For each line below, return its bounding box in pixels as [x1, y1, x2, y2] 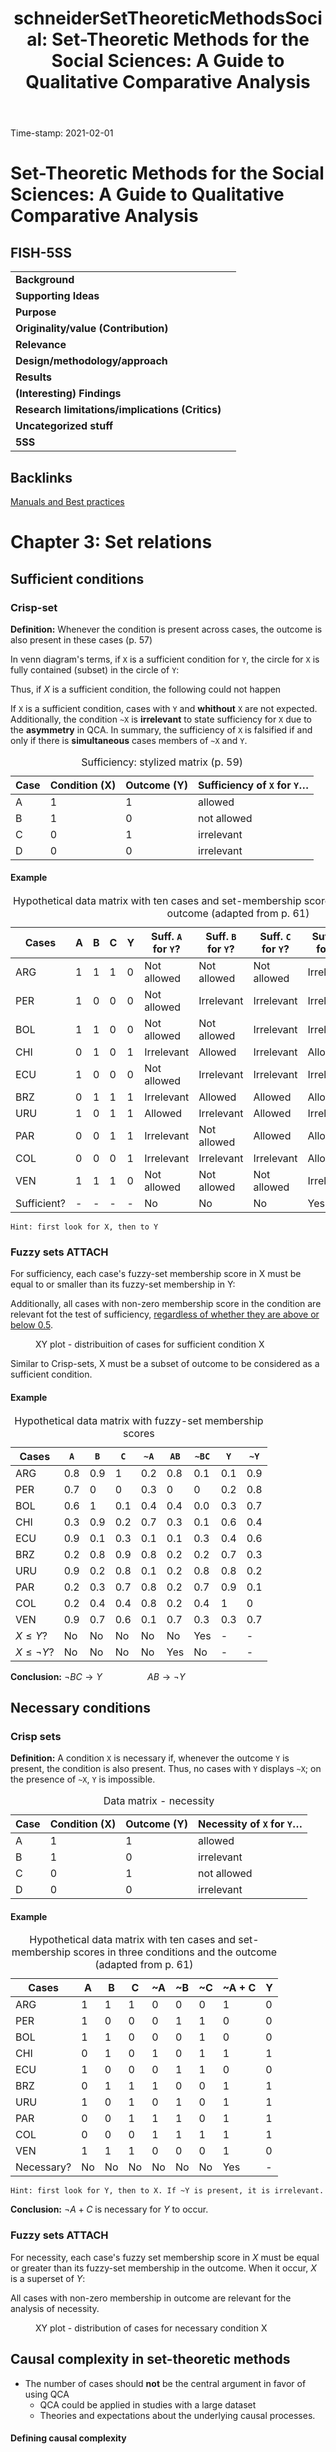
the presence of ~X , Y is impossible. [10, 1773, 156, 1786]
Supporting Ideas [15, 289, 100, 303]
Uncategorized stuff [15, 419, 114, 433]
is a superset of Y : [10, 2272, 86, 2284]
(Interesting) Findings [15, 387, 122, 401]
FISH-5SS [10, 244, 73, 261]
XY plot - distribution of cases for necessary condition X [35, 2322, 268, 2334]
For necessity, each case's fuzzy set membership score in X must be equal [10, 2251, 320, 2263]
